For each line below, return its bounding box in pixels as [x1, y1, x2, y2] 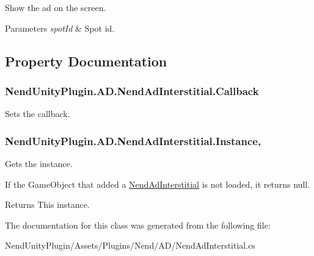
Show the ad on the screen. [5, 1, 106, 13]
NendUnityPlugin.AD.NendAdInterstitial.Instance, [5, 133, 261, 148]
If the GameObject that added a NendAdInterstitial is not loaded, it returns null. [5, 177, 310, 190]
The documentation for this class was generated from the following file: [5, 218, 271, 231]
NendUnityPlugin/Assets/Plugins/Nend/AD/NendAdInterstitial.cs [5, 239, 255, 252]
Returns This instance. [5, 198, 90, 211]
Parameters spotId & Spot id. [5, 21, 115, 34]
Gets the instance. [5, 157, 73, 169]
